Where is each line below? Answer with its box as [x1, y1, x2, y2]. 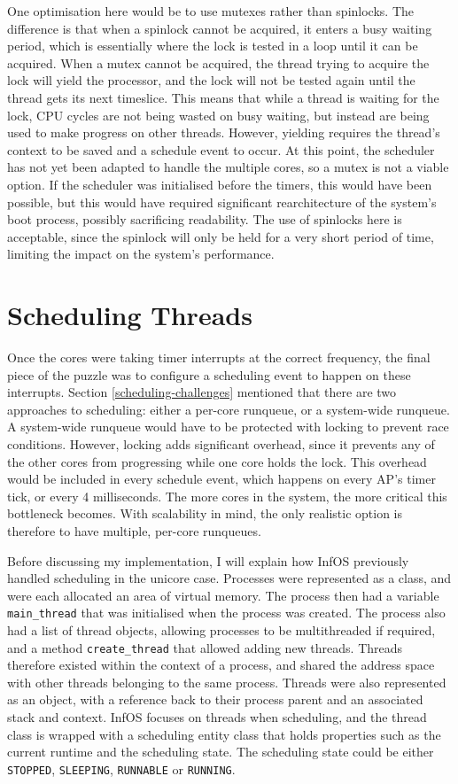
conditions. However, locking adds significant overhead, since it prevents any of [7, 435, 435, 453]
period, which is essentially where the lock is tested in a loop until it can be [7, 36, 418, 55]
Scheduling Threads [7, 297, 252, 333]
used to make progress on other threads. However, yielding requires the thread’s [7, 123, 440, 142]
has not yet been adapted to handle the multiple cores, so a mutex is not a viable [7, 158, 449, 176]
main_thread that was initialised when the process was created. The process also [7, 603, 446, 622]
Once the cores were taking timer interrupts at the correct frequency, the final [7, 348, 431, 367]
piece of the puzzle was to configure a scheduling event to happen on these [7, 365, 411, 384]
